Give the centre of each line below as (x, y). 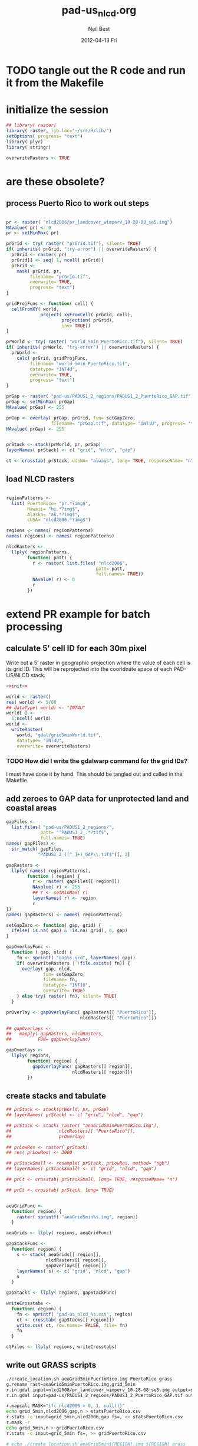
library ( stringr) (29, 147)
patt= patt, (110, 569)
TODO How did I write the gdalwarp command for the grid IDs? (97, 761)
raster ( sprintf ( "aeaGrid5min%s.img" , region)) (77, 1217)
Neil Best (99, 29)
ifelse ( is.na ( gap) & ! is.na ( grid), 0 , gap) (70, 931)
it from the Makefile (55, 83)
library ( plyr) (25, 142)
